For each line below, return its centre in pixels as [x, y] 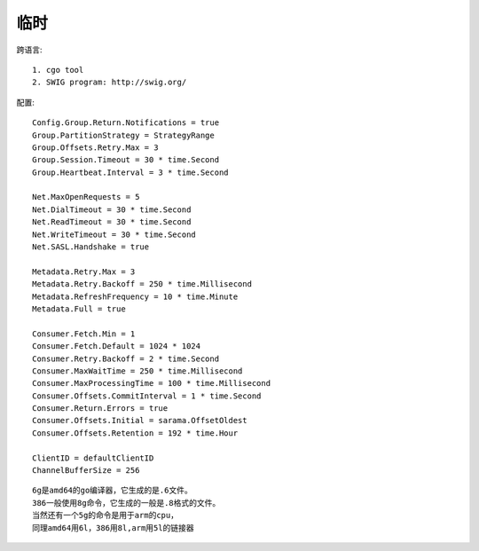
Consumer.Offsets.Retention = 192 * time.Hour [135, 433]
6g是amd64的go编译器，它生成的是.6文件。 [112, 491]
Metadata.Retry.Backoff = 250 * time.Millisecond [142, 284]
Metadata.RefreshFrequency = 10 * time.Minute [135, 296]
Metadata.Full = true [79, 309]
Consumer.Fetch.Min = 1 [84, 334]
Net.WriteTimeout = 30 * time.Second [114, 234]
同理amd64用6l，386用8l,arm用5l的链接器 [113, 527]
